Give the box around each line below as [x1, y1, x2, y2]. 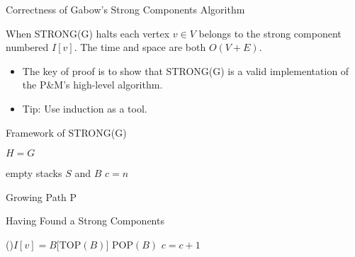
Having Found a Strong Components [6, 213, 164, 228]
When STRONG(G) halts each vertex [6, 25, 170, 40]
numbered [6, 40, 49, 55]
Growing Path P [6, 189, 77, 204]
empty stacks [6, 166, 62, 181]
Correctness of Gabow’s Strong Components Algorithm [6, 2, 245, 16]
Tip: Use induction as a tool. [22, 101, 147, 115]
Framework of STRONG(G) [6, 125, 127, 139]
